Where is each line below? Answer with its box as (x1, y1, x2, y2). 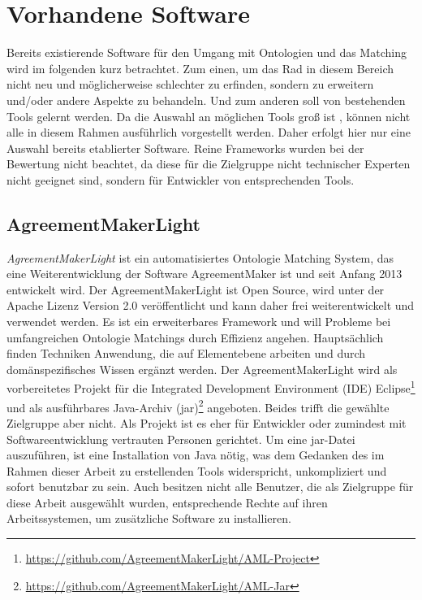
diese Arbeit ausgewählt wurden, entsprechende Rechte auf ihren (6, 493, 328, 511)
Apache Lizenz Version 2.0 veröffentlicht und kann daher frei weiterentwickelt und (6, 297, 415, 314)
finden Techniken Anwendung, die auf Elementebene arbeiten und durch (6, 345, 366, 362)
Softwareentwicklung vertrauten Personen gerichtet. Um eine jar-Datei (6, 430, 355, 447)
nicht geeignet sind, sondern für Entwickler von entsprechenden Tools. (6, 171, 355, 188)
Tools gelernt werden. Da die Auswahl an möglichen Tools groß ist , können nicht (6, 107, 411, 124)
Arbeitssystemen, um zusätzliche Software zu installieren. (6, 510, 291, 527)
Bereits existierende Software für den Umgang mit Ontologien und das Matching (6, 44, 407, 61)
